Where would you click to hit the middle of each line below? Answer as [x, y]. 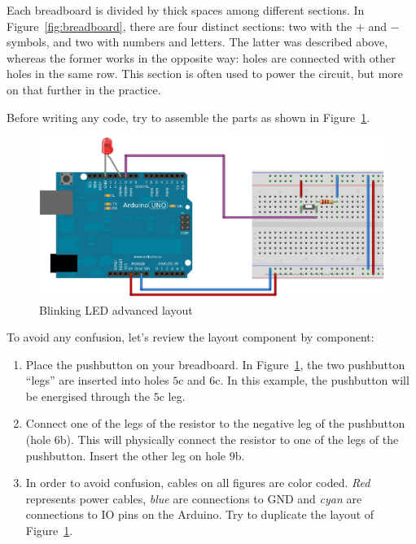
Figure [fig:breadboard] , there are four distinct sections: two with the [180, 26]
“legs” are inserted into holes [97, 380]
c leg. [172, 396]
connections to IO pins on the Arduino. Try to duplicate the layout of [200, 514]
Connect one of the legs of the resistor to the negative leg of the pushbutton [215, 423]
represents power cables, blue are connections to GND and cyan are [194, 498]
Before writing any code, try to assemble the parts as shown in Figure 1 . [188, 117]
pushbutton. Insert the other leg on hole [126, 455]
